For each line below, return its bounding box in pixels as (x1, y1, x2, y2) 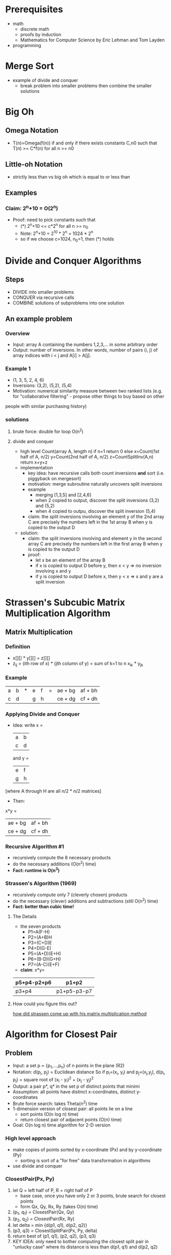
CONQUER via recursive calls (12, 294, 75, 300)
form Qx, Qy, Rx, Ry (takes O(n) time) (20, 1203, 98, 1209)
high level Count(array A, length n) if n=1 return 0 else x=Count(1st (20, 448, 159, 454)
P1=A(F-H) (27, 928, 50, 935)
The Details (12, 913, 37, 919)
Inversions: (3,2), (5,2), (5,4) (12, 382, 72, 388)
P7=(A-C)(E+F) (27, 961, 60, 967)
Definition (5, 643, 31, 651)
